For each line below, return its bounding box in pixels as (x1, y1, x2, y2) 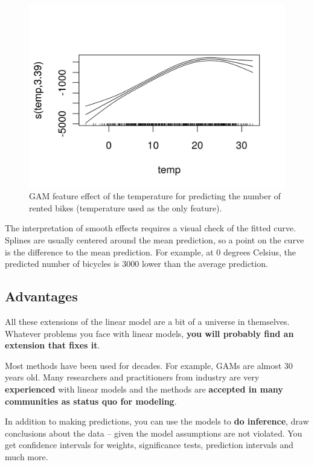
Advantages (5, 287, 78, 306)
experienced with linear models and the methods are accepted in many (5, 383, 283, 395)
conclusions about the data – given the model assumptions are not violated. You (5, 426, 303, 439)
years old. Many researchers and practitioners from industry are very (5, 371, 260, 383)
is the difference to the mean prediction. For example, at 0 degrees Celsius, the (5, 245, 296, 258)
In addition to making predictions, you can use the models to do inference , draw (5, 415, 309, 428)
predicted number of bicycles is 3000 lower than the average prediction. (5, 257, 268, 270)
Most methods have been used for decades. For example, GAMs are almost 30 (5, 359, 293, 371)
